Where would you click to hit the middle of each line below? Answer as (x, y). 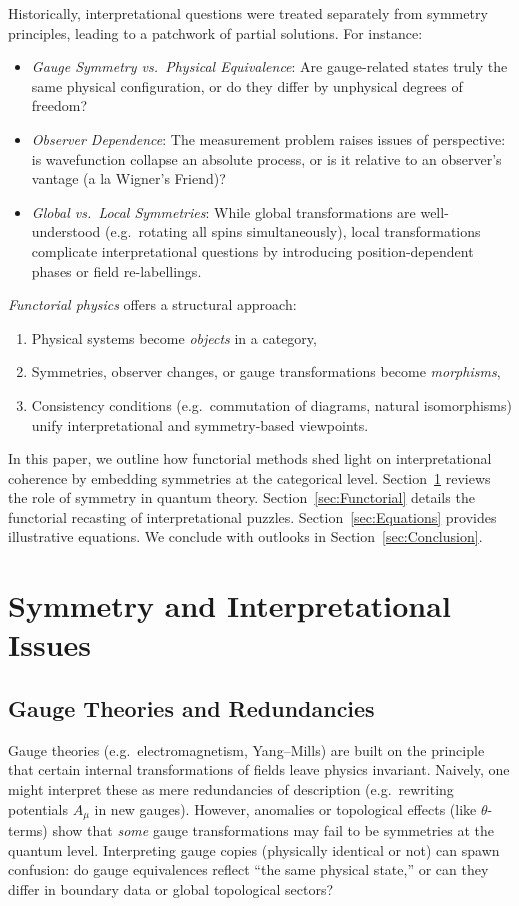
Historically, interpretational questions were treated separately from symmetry (248, 13)
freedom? (59, 105)
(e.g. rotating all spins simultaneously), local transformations (293, 231)
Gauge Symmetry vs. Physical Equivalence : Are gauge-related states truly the (269, 66)
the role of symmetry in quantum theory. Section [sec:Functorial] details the (241, 497)
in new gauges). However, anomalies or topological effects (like (285, 808)
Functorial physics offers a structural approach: (152, 304)
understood (66, 231)
